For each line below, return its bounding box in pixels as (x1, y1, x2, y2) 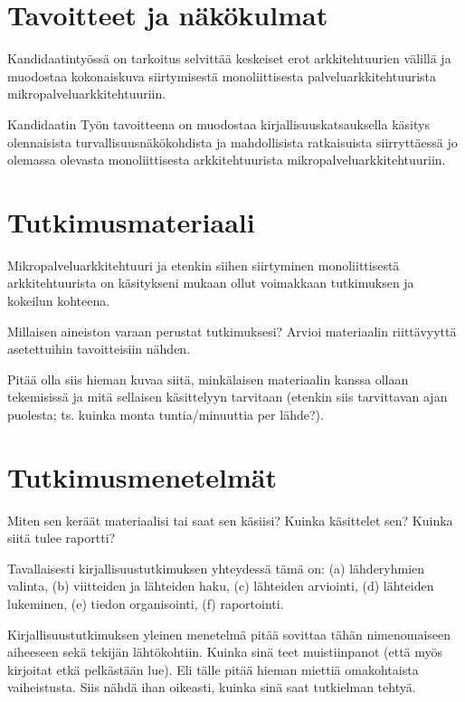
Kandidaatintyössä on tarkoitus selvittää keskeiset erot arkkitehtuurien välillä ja (7, 49, 451, 68)
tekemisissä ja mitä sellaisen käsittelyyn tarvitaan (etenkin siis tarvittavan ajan (7, 387, 448, 406)
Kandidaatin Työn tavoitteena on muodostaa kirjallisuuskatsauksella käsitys (7, 114, 430, 133)
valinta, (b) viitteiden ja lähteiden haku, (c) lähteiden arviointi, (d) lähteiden (7, 576, 434, 595)
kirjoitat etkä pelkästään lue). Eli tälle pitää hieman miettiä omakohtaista (7, 659, 419, 678)
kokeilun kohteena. (7, 291, 110, 309)
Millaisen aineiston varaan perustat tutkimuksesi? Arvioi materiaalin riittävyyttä (7, 321, 457, 340)
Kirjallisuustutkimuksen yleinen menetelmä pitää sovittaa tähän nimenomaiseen (7, 624, 451, 643)
